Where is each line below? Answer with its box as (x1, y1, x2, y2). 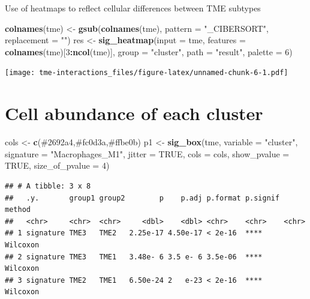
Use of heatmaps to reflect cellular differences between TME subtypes (5, 2, 261, 14)
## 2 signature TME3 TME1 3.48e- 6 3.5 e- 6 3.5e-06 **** (5, 252, 263, 261)
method (5, 205, 31, 214)
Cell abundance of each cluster (5, 101, 263, 125)
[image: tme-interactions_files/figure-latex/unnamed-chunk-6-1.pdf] (5, 68, 288, 77)
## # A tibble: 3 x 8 (5, 181, 91, 190)
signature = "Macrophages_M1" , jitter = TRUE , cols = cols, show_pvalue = (5, 147, 290, 160)
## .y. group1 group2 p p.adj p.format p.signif (5, 193, 280, 202)
